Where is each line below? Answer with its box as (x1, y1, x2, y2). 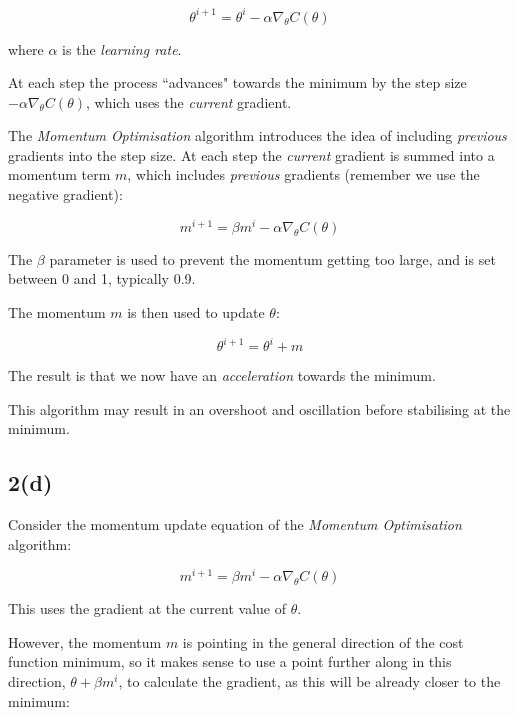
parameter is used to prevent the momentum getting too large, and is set (49, 248, 496, 269)
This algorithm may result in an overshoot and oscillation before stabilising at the (8, 398, 511, 419)
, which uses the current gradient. (86, 91, 292, 112)
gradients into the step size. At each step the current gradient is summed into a (8, 144, 495, 165)
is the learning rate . (62, 38, 182, 59)
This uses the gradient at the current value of (8, 598, 286, 619)
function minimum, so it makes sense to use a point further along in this (8, 651, 452, 672)
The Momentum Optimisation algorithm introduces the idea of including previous (8, 125, 507, 146)
